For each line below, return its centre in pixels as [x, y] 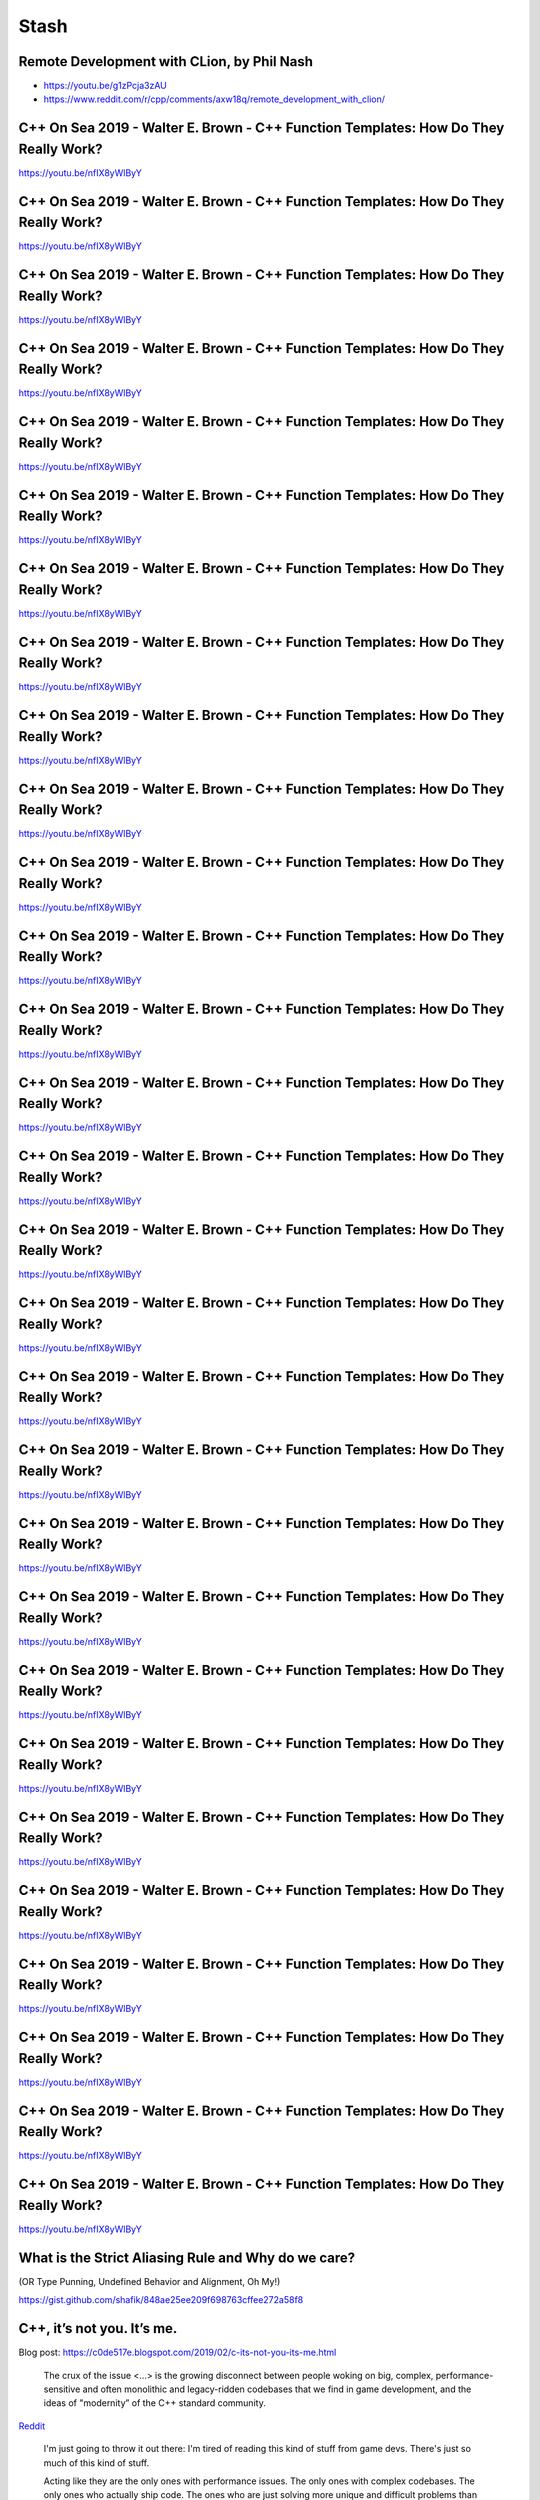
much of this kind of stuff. [96, 2462]
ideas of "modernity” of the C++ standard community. [155, 2403]
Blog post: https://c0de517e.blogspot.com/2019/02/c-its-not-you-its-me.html [177, 2352]
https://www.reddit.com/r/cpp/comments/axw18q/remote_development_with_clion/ [214, 99]
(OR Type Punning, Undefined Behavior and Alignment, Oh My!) [149, 2281]
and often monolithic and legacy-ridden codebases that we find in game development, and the [277, 2389]
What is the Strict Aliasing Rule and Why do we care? [187, 2257]
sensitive [62, 2389]
